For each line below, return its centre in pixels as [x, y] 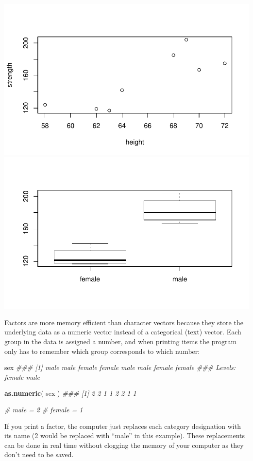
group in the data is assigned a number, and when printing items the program [121, 341]
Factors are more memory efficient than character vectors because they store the [124, 322]
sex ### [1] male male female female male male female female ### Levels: [120, 367]
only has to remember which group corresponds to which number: [102, 351]
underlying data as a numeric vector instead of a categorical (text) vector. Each [123, 332]
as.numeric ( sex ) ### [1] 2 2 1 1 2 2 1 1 [70, 393]
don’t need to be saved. [39, 454]
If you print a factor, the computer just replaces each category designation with [123, 426]
